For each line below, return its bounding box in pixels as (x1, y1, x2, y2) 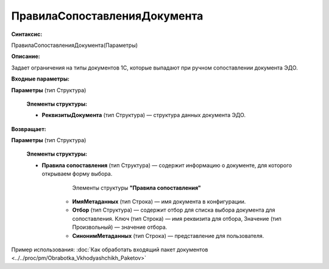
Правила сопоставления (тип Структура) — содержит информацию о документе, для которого (41, 162, 292, 169)
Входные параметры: (11, 75, 70, 82)
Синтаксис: (11, 30, 43, 38)
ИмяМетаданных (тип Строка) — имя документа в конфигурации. (72, 198, 246, 206)
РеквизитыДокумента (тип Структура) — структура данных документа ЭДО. (41, 112, 246, 119)
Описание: (11, 52, 41, 60)
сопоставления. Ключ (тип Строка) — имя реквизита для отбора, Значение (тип (72, 215, 281, 222)
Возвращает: (11, 125, 46, 132)
